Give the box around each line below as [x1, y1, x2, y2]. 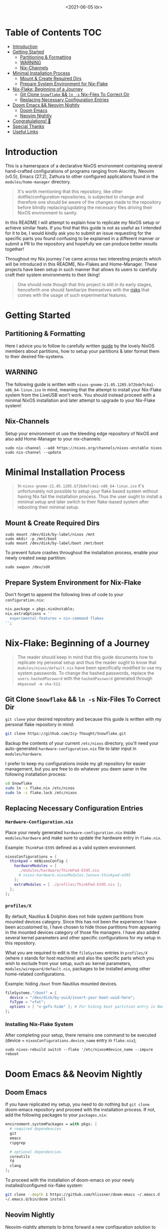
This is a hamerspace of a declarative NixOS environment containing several [5, 162, 162, 169]
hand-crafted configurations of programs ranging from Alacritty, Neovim [5, 168, 154, 174]
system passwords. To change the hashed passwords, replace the [17, 670, 154, 676]
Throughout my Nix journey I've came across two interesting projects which [5, 256, 161, 262]
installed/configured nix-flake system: [5, 1182, 83, 1188]
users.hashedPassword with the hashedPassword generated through [17, 675, 152, 681]
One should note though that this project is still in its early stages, [17, 281, 152, 287]
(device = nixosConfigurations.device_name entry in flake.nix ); [5, 1038, 136, 1044]
